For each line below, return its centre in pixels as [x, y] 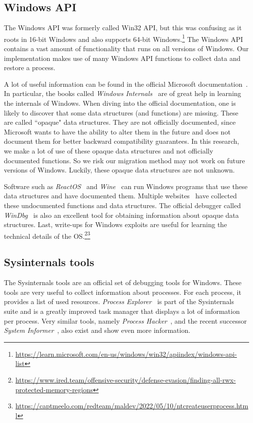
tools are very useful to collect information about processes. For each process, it [123, 292]
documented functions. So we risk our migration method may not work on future [125, 160]
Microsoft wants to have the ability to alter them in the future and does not [117, 131]
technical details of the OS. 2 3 [47, 235]
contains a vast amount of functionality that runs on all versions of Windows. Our [126, 48]
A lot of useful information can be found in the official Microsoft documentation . [126, 84]
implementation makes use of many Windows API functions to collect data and [122, 58]
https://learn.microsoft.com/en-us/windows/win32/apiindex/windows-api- [126, 354]
